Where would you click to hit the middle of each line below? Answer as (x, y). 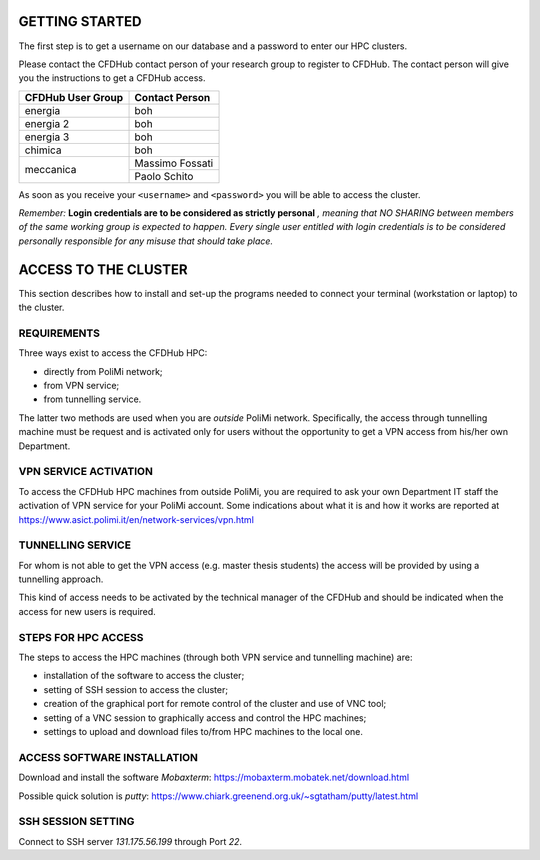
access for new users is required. (87, 611)
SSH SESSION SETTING (76, 822)
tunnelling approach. (61, 579)
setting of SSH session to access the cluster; (136, 689)
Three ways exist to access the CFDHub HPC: (113, 353)
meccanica (50, 170)
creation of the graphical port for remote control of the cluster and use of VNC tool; (215, 704)
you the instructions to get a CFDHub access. (112, 78)
